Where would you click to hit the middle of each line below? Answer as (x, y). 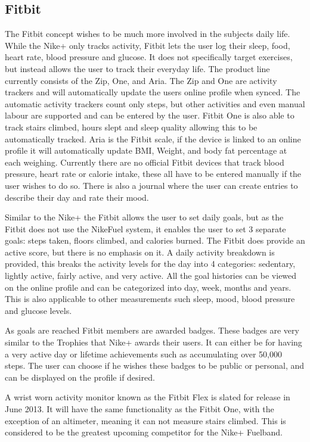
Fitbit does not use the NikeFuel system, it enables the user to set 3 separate (145, 228)
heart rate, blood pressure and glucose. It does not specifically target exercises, (149, 57)
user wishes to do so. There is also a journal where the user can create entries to (151, 185)
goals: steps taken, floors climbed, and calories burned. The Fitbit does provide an (155, 240)
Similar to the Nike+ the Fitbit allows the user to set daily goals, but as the (144, 217)
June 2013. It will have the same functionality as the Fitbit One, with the (139, 409)
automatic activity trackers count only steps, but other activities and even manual (155, 103)
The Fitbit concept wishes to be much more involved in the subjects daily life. (148, 34)
